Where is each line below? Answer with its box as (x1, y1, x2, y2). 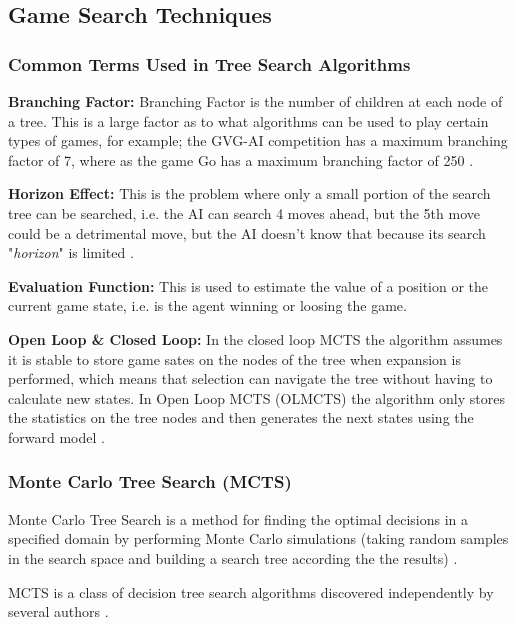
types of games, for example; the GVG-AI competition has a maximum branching (8, 130, 508, 151)
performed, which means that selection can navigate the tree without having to (8, 368, 493, 389)
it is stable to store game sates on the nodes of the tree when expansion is (8, 348, 461, 369)
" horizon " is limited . (8, 242, 134, 263)
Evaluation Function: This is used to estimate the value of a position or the (8, 275, 489, 296)
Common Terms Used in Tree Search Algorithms (8, 51, 411, 76)
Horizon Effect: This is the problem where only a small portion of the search (8, 183, 491, 204)
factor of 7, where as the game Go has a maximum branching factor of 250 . (8, 149, 474, 170)
